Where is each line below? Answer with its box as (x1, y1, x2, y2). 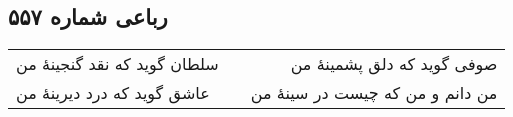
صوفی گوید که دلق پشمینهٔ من (290, 52, 498, 76)
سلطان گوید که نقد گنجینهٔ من (16, 52, 219, 76)
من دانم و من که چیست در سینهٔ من (250, 81, 498, 105)
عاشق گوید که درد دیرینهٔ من (16, 81, 210, 105)
